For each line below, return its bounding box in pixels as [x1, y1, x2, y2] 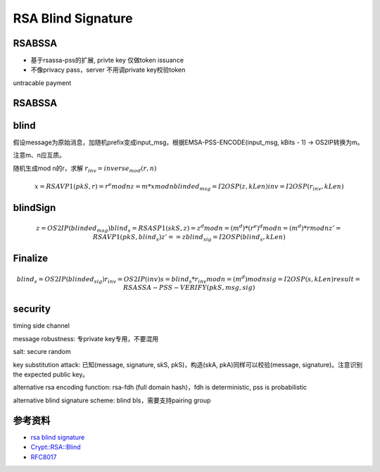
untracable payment [13, 78, 72, 87]
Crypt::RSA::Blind [30, 443, 81, 452]
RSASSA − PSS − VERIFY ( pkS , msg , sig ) [123, 283, 255, 292]
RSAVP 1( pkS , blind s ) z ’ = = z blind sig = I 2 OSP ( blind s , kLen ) [92, 233, 286, 243]
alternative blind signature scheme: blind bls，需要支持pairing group [13, 396, 211, 404]
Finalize [13, 253, 49, 264]
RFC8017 [30, 452, 57, 461]
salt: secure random [13, 347, 71, 356]
